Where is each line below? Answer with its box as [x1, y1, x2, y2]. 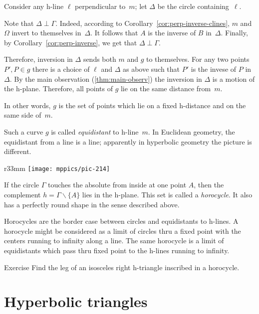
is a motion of [212, 73, 255, 84]
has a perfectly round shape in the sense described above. [4, 199, 180, 209]
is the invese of [191, 63, 237, 74]
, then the [194, 179, 224, 190]
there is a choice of [32, 63, 90, 74]
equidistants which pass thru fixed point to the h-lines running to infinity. [4, 245, 230, 255]
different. [4, 146, 31, 157]
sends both [83, 54, 116, 64]
